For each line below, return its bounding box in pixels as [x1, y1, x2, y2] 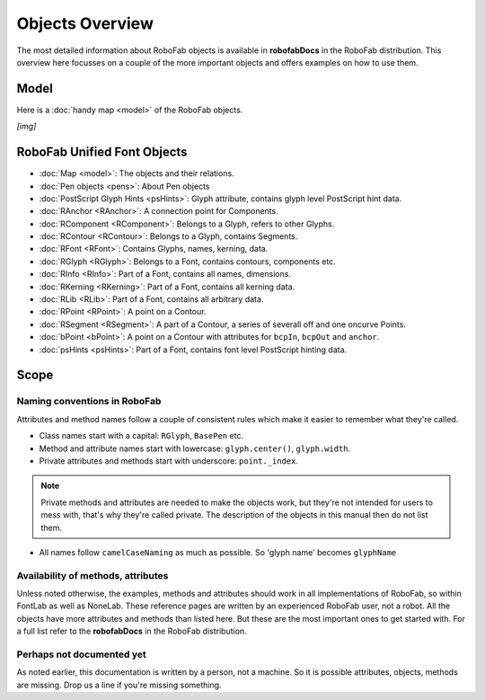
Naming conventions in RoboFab [16, 395, 162, 408]
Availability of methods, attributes [16, 569, 169, 581]
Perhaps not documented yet [16, 648, 147, 660]
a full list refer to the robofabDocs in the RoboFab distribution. [16, 625, 247, 637]
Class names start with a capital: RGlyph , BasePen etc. [39, 430, 244, 441]
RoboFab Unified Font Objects [16, 145, 188, 160]
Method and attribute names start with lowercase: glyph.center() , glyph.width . [39, 443, 351, 454]
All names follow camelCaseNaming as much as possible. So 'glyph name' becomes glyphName [39, 546, 397, 557]
